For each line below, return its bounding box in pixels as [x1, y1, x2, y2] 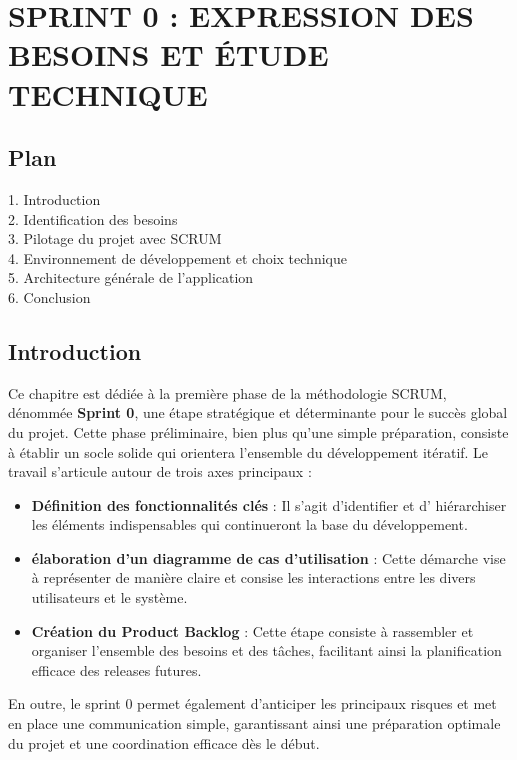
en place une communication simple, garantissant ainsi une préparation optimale [8, 713, 501, 734]
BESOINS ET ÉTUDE [8, 34, 329, 75]
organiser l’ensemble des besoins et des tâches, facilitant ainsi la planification [31, 640, 502, 661]
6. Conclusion [8, 286, 91, 307]
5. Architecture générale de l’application [8, 267, 254, 288]
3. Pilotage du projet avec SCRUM [8, 228, 222, 249]
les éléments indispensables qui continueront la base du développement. [31, 514, 468, 535]
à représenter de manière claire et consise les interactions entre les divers [31, 567, 476, 588]
